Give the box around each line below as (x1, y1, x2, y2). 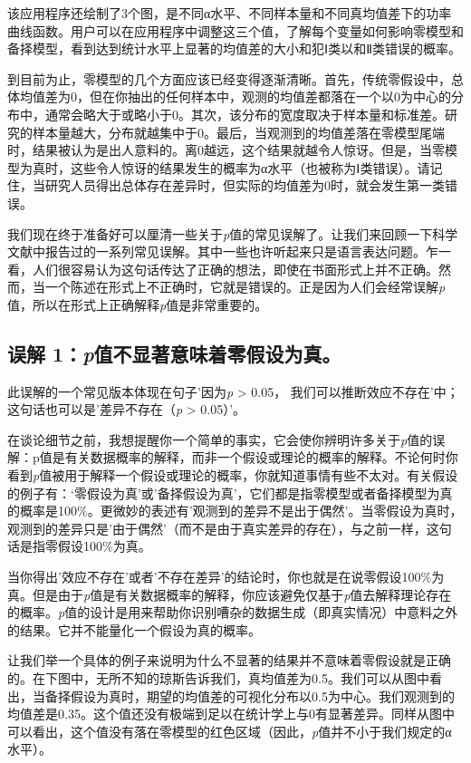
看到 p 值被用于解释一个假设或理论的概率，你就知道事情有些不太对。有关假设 (7, 466, 458, 485)
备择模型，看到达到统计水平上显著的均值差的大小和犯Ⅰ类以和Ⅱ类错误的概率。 (7, 39, 462, 58)
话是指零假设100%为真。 (7, 536, 151, 555)
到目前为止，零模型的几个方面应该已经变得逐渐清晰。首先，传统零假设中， (7, 69, 451, 88)
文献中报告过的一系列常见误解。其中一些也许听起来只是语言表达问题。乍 (7, 242, 438, 261)
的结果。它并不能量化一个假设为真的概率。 (7, 620, 261, 639)
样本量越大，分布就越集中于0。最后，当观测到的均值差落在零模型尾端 (32, 122, 445, 141)
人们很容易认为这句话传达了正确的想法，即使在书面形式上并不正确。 (32, 259, 438, 278)
